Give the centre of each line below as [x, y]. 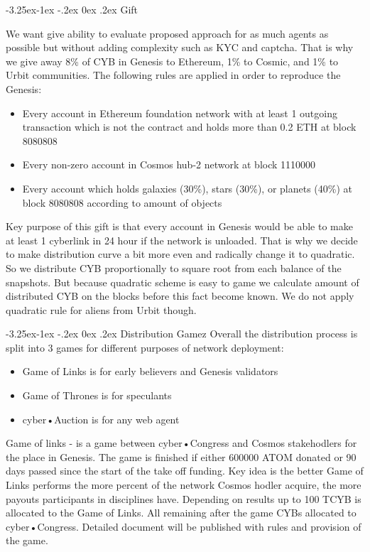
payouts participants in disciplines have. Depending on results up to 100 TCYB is [184, 498]
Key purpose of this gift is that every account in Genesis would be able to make [179, 226]
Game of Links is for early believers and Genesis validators [150, 371]
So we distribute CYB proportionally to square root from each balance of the [174, 267]
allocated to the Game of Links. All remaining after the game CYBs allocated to [181, 513]
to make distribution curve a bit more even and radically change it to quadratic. [180, 254]
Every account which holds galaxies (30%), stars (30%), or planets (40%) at [187, 188]
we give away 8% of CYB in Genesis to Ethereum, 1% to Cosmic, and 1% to [172, 61]
